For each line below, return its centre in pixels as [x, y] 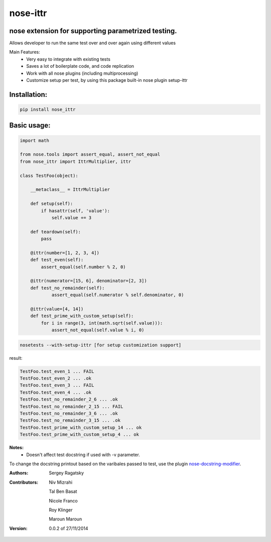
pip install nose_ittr [48, 110]
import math [35, 140]
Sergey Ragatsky [66, 473]
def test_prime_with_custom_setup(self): [82, 316]
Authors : [19, 473]
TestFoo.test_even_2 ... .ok [56, 378]
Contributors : [24, 482]
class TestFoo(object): [49, 175]
